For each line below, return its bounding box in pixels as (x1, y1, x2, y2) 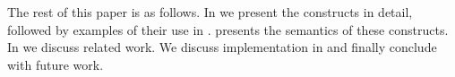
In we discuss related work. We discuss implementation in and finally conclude (7, 38, 437, 56)
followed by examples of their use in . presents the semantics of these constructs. (7, 20, 449, 38)
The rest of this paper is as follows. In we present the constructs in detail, (7, 3, 413, 21)
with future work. (7, 55, 104, 73)
